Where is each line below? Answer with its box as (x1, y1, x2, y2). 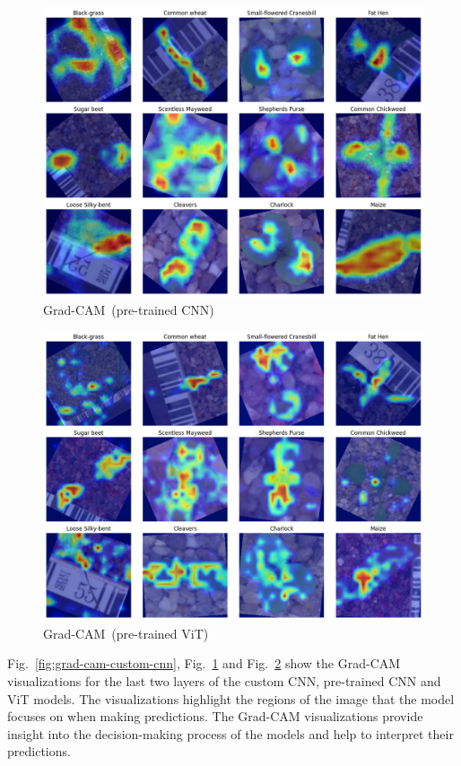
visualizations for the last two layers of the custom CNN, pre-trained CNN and (7, 671, 441, 690)
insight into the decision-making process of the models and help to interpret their (7, 724, 454, 743)
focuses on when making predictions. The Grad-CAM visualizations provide (7, 707, 423, 726)
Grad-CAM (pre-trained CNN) (43, 300, 214, 318)
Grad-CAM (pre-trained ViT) (43, 623, 209, 642)
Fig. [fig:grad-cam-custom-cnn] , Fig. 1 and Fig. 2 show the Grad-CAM (7, 654, 401, 673)
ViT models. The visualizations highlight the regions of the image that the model (7, 689, 455, 708)
